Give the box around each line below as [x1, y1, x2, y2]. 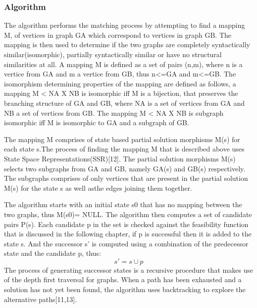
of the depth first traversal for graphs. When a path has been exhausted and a [4, 274, 242, 285]
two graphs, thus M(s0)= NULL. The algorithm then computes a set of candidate [4, 209, 252, 219]
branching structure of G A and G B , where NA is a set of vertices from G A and [4, 97, 245, 108]
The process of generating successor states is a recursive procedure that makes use [4, 264, 254, 275]
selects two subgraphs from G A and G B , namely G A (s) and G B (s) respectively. [4, 163, 246, 173]
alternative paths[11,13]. [4, 294, 77, 304]
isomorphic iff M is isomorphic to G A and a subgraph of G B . [4, 117, 189, 128]
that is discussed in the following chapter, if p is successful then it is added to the [4, 229, 252, 239]
